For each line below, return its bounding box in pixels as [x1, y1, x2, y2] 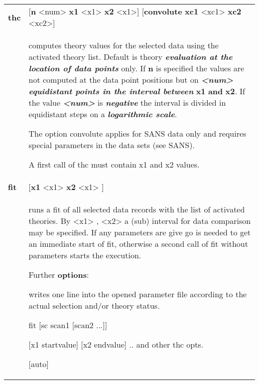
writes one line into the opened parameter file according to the [28, 288, 247, 300]
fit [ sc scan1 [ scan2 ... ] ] [28, 319, 108, 331]
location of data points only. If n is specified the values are [28, 62, 245, 74]
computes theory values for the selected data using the [28, 39, 219, 51]
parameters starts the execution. [28, 249, 141, 261]
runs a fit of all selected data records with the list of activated [28, 203, 245, 215]
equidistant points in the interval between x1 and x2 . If [28, 85, 245, 97]
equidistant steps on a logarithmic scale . [28, 108, 177, 120]
